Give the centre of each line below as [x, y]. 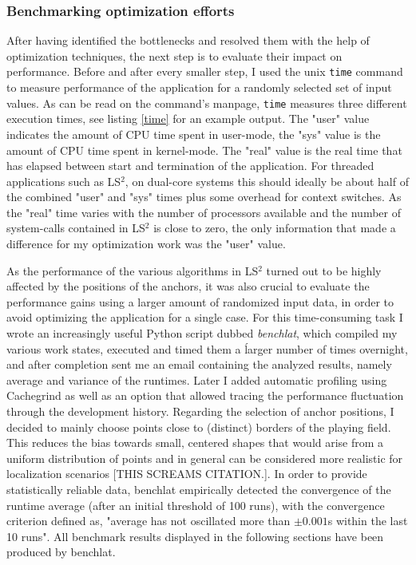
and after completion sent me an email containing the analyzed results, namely [199, 364]
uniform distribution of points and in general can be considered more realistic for [205, 458]
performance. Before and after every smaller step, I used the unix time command [205, 71]
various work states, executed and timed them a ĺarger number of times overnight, [207, 348]
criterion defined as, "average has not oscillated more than [149, 521]
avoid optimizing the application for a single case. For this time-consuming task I [205, 317]
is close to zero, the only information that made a [275, 228]
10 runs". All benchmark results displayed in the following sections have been [195, 536]
